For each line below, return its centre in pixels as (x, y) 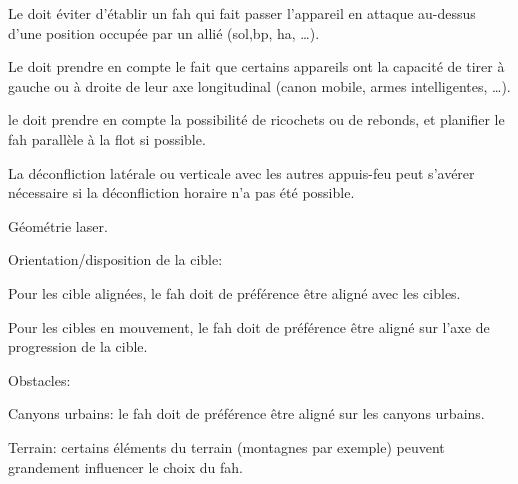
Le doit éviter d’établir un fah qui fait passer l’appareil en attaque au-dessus (242, 13)
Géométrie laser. (58, 225)
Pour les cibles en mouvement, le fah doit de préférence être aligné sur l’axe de (249, 326)
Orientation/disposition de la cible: (115, 259)
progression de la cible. (78, 346)
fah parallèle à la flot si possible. (107, 138)
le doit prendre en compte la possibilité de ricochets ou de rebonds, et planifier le (256, 119)
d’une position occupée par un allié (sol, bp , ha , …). (164, 32)
